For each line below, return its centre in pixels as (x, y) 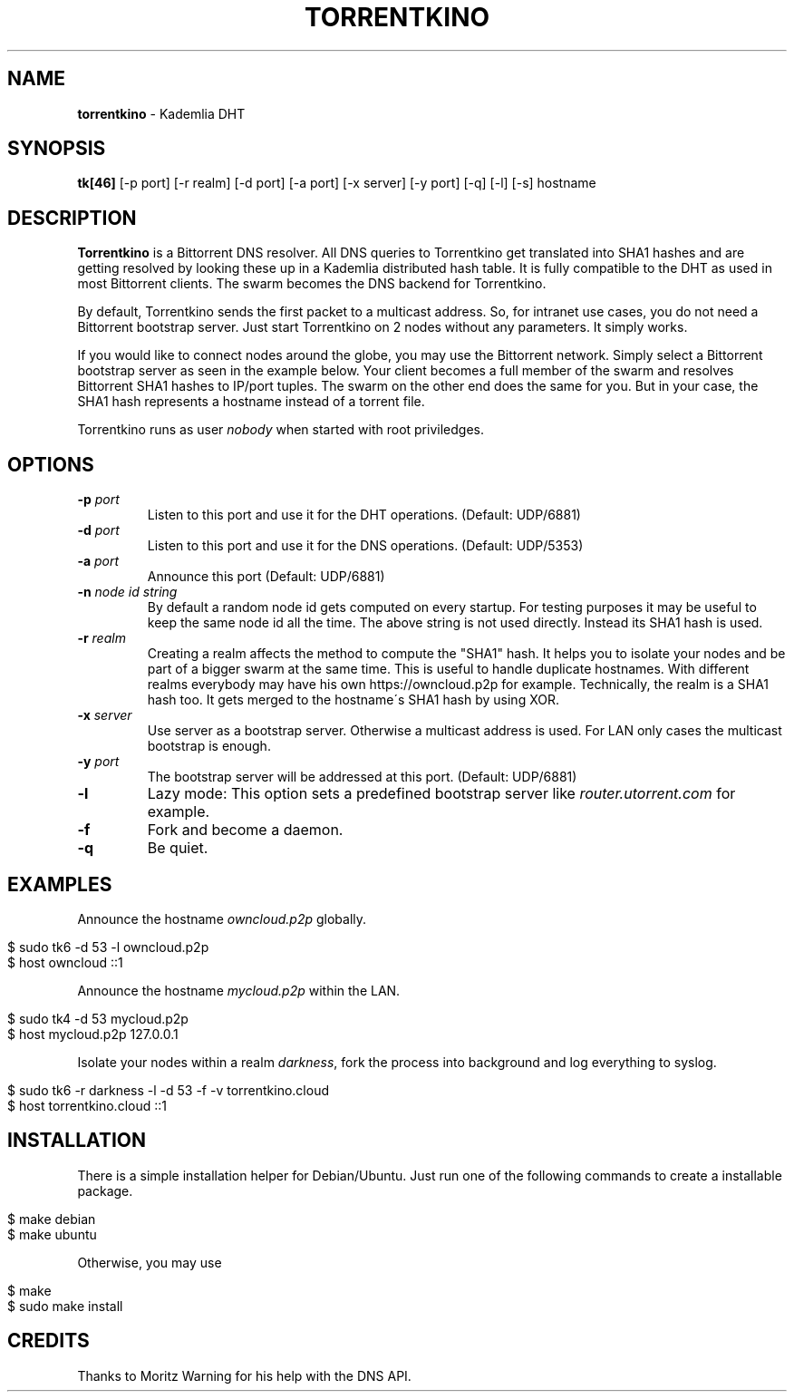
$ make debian (52, 1219)
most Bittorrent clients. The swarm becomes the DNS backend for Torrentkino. (312, 284)
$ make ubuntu (52, 1234)
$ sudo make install (65, 1306)
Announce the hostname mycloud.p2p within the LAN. (239, 990)
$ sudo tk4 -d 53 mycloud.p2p (98, 1018)
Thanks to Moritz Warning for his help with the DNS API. (244, 1375)
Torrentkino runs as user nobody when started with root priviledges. (281, 430)
